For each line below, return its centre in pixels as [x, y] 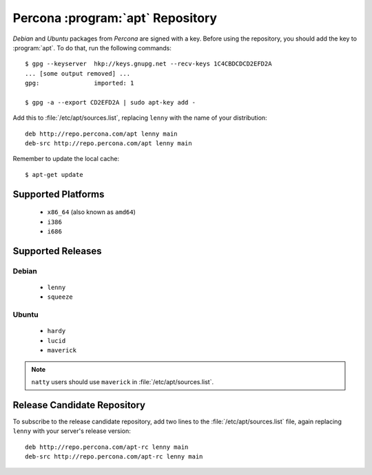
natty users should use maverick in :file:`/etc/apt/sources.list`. [122, 381]
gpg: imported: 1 [80, 83]
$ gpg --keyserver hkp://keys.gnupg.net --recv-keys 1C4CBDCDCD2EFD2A [148, 64]
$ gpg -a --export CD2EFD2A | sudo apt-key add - [111, 102]
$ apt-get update [54, 175]
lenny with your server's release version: [72, 431]
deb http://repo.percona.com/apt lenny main [102, 134]
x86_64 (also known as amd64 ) [91, 212]
